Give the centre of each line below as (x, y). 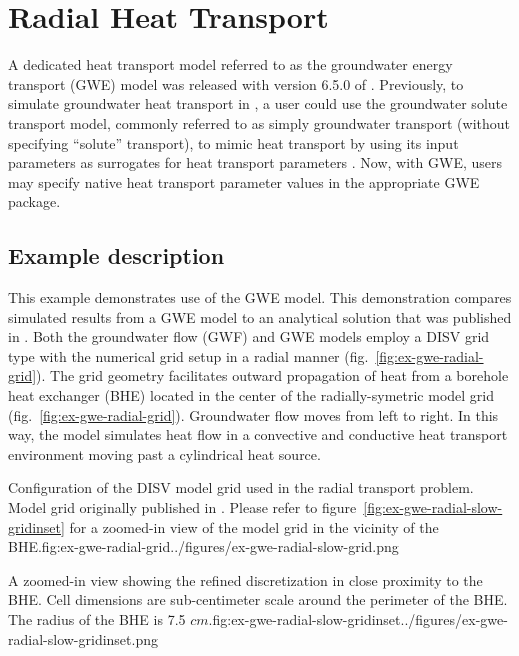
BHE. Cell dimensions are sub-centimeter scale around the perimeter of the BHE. (258, 599)
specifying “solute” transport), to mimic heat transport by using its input (233, 142)
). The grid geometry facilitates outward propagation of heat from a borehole (272, 375)
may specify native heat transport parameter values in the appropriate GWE (244, 181)
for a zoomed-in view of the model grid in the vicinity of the (254, 526)
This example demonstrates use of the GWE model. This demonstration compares (260, 297)
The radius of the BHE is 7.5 (97, 618)
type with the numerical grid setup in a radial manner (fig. (188, 355)
